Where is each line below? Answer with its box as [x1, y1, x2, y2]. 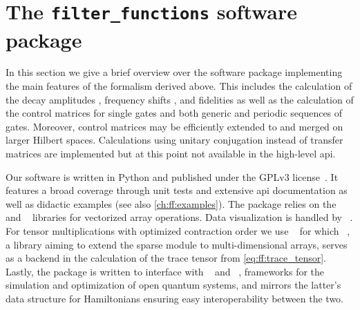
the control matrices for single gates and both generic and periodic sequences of [6, 106, 343, 120]
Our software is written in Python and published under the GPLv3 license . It [6, 169, 339, 184]
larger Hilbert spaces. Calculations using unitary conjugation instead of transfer [6, 133, 343, 147]
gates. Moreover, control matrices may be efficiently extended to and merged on [6, 119, 343, 133]
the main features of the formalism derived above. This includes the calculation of [6, 79, 352, 93]
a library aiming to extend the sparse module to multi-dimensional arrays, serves [6, 237, 348, 251]
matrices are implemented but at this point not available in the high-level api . [6, 146, 336, 160]
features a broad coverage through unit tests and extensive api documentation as [6, 183, 348, 197]
